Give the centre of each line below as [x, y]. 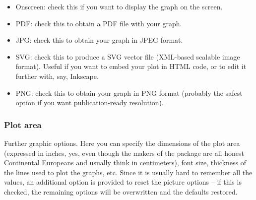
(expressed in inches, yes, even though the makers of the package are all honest [124, 153]
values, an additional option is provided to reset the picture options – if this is [123, 182]
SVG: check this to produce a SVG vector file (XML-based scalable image [128, 56]
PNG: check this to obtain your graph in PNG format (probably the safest [129, 93]
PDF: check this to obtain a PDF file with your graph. [99, 23]
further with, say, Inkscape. [57, 76]
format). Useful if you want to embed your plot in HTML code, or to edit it [131, 66]
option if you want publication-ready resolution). [90, 102]
